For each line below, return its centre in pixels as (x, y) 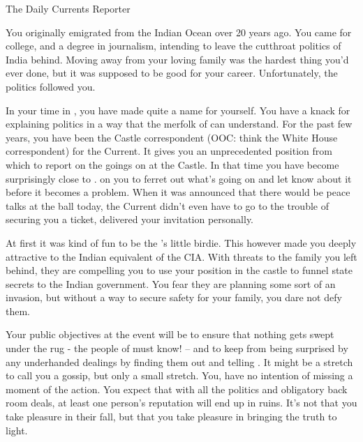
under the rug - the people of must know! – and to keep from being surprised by (177, 348)
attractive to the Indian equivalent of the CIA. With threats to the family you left (181, 256)
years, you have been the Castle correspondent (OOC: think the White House (172, 137)
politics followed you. (51, 86)
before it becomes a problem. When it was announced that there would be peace (178, 192)
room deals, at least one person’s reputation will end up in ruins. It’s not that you (181, 403)
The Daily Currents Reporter (68, 8)
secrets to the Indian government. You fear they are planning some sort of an (171, 283)
